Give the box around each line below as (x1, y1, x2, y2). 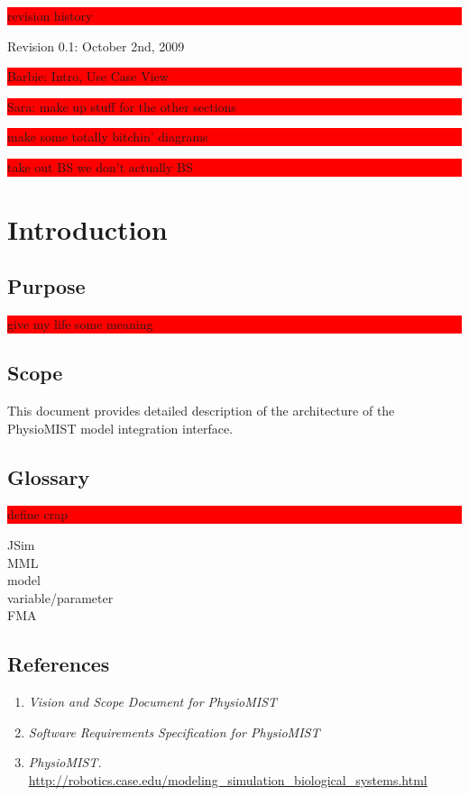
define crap (7, 505, 68, 524)
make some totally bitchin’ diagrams (7, 127, 208, 146)
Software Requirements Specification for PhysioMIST (28, 722, 320, 741)
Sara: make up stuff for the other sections (7, 96, 236, 115)
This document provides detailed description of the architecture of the (7, 400, 395, 419)
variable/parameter (7, 588, 114, 607)
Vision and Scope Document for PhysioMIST (28, 692, 278, 711)
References (7, 650, 110, 678)
